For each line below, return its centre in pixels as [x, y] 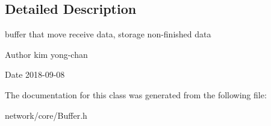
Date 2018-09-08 [35, 74]
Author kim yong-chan [46, 54]
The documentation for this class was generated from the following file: [136, 94]
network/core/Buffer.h [46, 115]
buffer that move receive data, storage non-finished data [108, 34]
